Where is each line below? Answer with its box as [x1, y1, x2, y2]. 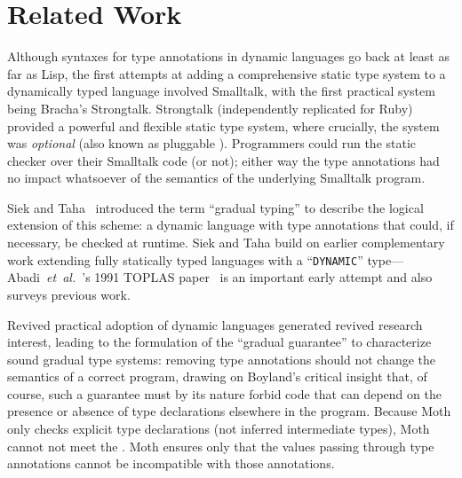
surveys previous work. [7, 285, 131, 303]
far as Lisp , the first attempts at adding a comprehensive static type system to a [7, 64, 446, 82]
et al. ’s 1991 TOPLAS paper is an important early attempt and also [45, 268, 433, 286]
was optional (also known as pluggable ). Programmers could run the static [7, 134, 417, 153]
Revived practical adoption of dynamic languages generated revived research [7, 315, 423, 333]
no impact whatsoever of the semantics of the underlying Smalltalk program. [7, 168, 426, 187]
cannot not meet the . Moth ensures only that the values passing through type [7, 436, 434, 455]
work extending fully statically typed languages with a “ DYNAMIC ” [7, 250, 363, 269]
